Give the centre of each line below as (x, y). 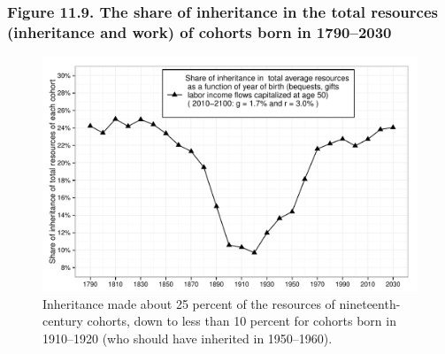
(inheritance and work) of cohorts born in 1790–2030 (199, 31)
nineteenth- (370, 303)
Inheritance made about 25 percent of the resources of (189, 303)
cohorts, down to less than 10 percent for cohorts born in (242, 321)
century (63, 321)
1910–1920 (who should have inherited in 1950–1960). (188, 338)
